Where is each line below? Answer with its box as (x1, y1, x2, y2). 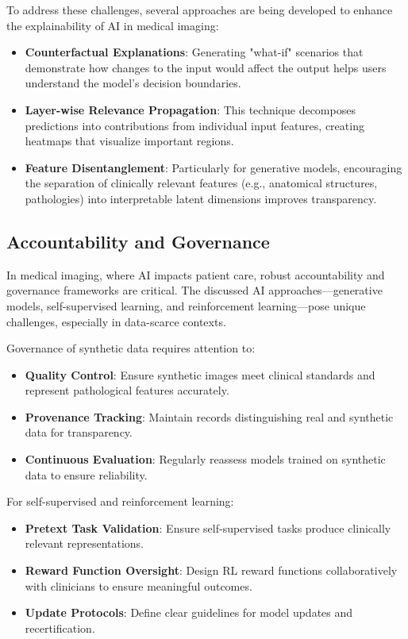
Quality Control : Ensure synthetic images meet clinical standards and (25, 366, 375, 383)
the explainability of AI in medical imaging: (6, 17, 219, 33)
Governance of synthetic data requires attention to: (6, 340, 256, 356)
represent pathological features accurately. (25, 382, 229, 398)
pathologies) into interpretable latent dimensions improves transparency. (25, 190, 377, 206)
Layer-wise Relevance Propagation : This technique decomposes (25, 101, 356, 117)
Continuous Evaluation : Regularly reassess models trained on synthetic (25, 451, 386, 468)
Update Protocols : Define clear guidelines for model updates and (25, 604, 353, 621)
